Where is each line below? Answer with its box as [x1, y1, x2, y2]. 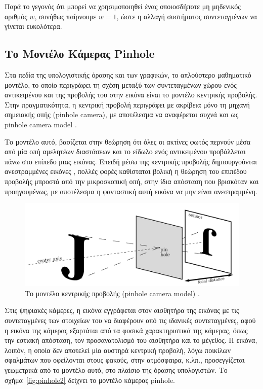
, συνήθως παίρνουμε [34, 11, 97, 21]
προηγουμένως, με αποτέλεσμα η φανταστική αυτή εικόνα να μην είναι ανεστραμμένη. [5, 186, 257, 196]
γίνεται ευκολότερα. [5, 21, 62, 31]
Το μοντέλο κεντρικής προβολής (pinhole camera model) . [25, 288, 200, 298]
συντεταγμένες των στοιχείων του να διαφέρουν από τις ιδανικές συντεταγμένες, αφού [5, 315, 256, 326]
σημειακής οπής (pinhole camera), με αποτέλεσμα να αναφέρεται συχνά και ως [5, 109, 239, 120]
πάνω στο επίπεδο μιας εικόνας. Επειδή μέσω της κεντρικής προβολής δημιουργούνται [5, 156, 257, 166]
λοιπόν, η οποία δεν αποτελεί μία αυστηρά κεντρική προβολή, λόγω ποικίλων [5, 344, 231, 355]
